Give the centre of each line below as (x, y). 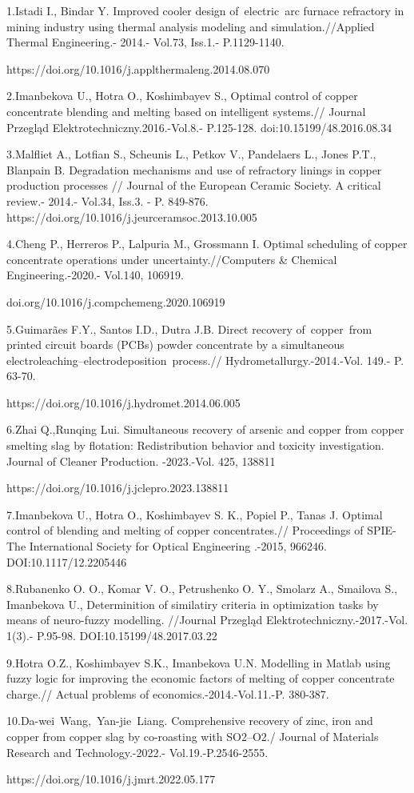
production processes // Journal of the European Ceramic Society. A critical (194, 185)
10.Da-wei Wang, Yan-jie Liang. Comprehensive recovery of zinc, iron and (190, 721)
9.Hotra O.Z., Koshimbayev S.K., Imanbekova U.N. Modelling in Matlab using (199, 662)
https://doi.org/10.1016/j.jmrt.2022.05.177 (111, 779)
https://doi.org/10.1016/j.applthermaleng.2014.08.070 (138, 68)
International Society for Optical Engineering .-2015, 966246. (178, 546)
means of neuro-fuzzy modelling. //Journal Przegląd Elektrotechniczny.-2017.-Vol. (207, 620)
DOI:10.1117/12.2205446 (67, 561)
